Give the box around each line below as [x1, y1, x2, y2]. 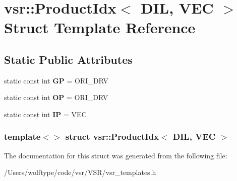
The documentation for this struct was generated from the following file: [4, 150, 227, 160]
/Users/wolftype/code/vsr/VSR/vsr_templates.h [4, 167, 156, 177]
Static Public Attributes [4, 51, 133, 67]
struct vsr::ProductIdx [65, 130, 159, 143]
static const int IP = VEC [4, 109, 87, 119]
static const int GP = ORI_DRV [4, 75, 108, 85]
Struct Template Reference [4, 17, 196, 38]
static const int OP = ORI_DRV [4, 92, 108, 103]
